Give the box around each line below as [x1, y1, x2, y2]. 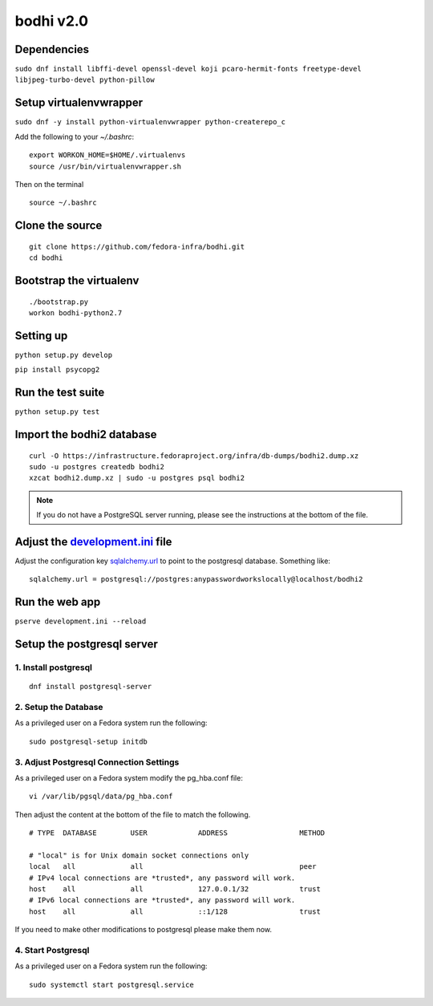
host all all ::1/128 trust [29, 907, 321, 916]
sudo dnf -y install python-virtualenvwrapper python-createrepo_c [14, 117, 286, 127]
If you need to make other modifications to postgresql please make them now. [14, 925, 273, 935]
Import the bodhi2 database [14, 428, 157, 441]
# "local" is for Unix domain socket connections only [29, 850, 249, 860]
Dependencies [14, 43, 90, 56]
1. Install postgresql [14, 662, 92, 673]
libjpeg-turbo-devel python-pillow [14, 75, 156, 84]
